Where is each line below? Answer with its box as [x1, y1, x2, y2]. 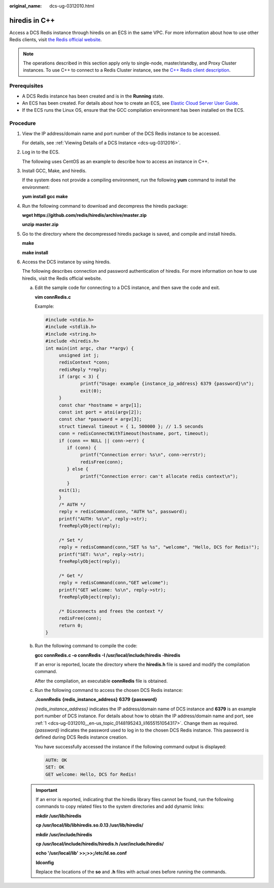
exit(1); [58, 488, 81, 493]
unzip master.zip [22, 221, 59, 228]
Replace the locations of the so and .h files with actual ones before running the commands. [36, 869, 227, 875]
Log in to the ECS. [22, 149, 60, 155]
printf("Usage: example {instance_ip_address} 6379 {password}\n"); [80, 381, 255, 387]
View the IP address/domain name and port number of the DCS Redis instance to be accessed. [22, 130, 221, 137]
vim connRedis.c [35, 294, 71, 300]
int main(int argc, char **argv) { [45, 345, 134, 351]
